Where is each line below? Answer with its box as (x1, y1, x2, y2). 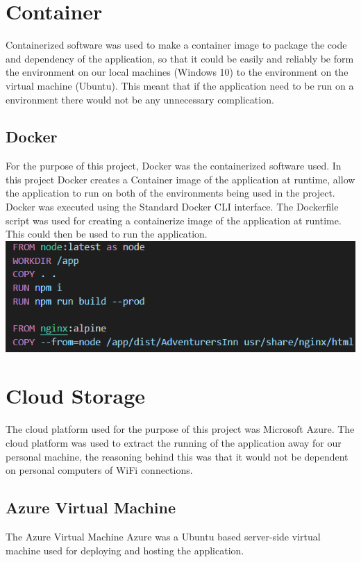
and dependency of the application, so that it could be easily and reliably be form (6, 51, 354, 65)
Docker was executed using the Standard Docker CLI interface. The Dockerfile (6, 199, 339, 214)
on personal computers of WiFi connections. (6, 463, 193, 477)
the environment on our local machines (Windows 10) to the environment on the (6, 65, 349, 79)
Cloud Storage (6, 381, 146, 410)
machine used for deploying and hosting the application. (6, 543, 244, 557)
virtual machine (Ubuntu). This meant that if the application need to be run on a (6, 78, 354, 92)
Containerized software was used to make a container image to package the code (6, 38, 347, 52)
